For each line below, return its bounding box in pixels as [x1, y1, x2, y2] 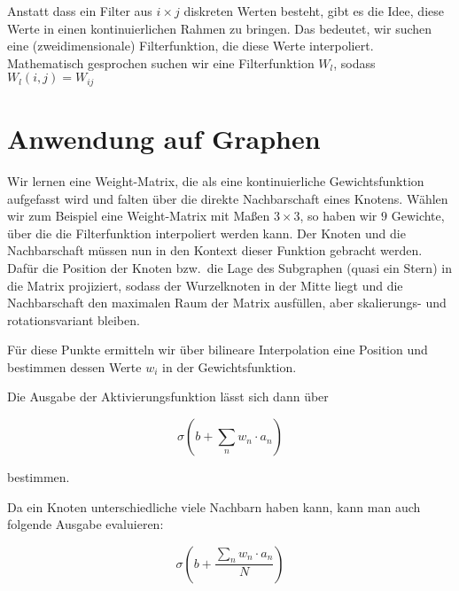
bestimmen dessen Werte [7, 357, 142, 376]
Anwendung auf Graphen [7, 121, 321, 157]
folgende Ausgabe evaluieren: [7, 515, 164, 533]
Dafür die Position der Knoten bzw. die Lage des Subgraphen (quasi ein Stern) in [7, 258, 452, 276]
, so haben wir [300, 206, 377, 225]
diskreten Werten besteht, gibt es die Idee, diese [183, 2, 444, 19]
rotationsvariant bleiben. [7, 310, 140, 329]
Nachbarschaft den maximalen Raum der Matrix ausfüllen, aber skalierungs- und [7, 293, 447, 312]
